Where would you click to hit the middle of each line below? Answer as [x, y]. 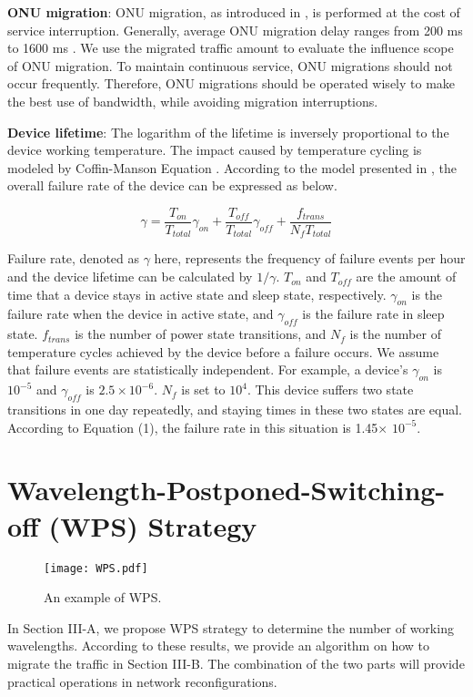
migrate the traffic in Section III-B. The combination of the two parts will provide [236, 663]
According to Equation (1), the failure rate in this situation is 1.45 [193, 427]
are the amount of [406, 277]
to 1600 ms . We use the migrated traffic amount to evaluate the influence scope [231, 48]
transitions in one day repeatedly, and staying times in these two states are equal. [235, 410]
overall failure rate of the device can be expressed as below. [172, 185]
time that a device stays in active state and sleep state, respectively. [197, 294]
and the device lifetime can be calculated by [130, 277]
